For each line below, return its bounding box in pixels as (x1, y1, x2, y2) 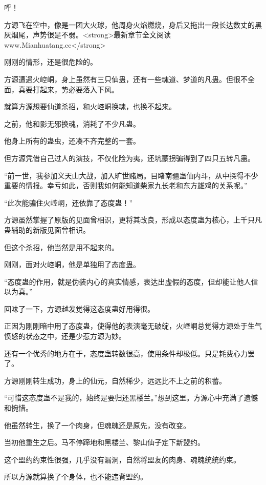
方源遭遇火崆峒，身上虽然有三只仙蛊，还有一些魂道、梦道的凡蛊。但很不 (4, 73, 248, 84)
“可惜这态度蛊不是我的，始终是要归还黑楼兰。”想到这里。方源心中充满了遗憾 (4, 392, 258, 403)
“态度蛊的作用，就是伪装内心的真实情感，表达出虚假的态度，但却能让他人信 (4, 276, 258, 287)
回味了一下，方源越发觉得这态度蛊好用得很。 (4, 303, 154, 314)
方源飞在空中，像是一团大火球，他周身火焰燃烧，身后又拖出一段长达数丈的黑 (4, 19, 262, 30)
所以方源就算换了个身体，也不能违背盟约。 (4, 471, 147, 482)
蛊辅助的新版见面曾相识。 (4, 224, 90, 235)
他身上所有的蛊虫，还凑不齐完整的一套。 (4, 135, 140, 146)
